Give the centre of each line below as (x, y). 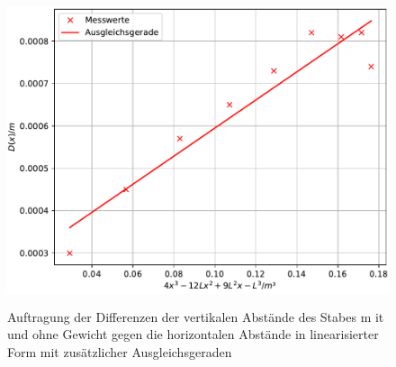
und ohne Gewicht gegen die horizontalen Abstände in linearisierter (193, 334)
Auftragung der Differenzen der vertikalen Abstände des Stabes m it (196, 316)
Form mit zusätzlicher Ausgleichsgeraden (120, 351)
